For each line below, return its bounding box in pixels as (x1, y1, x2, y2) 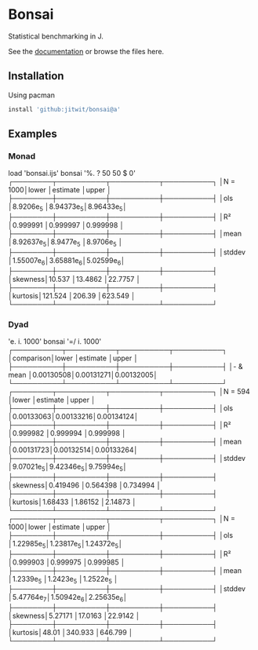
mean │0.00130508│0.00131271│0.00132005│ (8, 371, 158, 379)
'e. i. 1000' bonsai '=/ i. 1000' (8, 337, 102, 346)
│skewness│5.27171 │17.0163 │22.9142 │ (8, 611, 141, 621)
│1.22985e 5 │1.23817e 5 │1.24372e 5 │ (8, 539, 123, 550)
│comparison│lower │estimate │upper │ (8, 353, 139, 363)
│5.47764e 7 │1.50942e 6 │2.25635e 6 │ (8, 593, 128, 604)
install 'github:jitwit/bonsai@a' (8, 105, 122, 113)
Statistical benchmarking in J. (8, 31, 104, 41)
